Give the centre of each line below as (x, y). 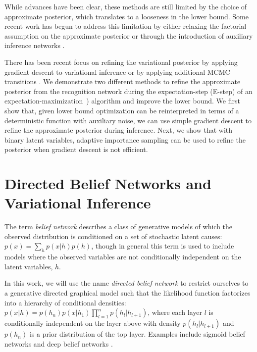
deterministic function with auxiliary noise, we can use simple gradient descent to (128, 120)
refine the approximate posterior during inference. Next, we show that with (119, 130)
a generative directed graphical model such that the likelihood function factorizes (128, 292)
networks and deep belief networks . (59, 343)
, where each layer (175, 312)
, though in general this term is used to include (163, 246)
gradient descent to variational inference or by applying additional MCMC (117, 72)
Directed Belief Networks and (108, 183)
